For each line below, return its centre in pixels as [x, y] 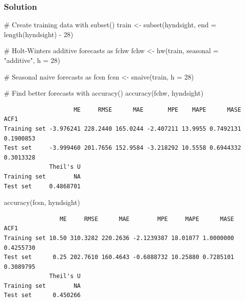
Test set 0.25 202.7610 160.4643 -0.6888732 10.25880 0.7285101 [119, 257]
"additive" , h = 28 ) [32, 60]
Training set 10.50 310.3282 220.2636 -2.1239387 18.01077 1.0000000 [119, 238]
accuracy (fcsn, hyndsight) [42, 202]
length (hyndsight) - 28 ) [39, 34]
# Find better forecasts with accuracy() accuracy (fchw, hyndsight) [104, 93]
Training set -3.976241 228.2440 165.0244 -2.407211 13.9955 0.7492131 [122, 129]
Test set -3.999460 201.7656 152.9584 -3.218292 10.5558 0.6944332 [122, 148]
